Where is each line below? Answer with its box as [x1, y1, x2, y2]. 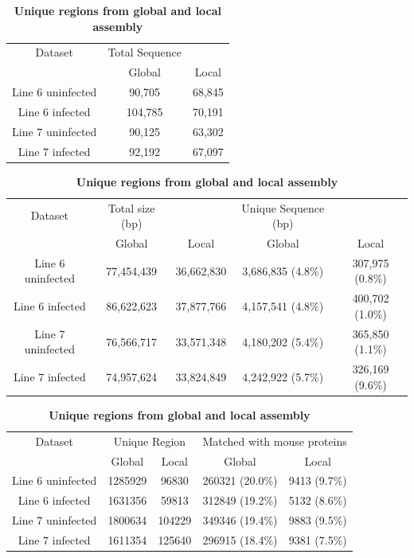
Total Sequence [107, 44, 182, 60]
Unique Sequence [241, 199, 325, 216]
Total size [107, 199, 155, 216]
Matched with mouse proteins [202, 432, 347, 449]
